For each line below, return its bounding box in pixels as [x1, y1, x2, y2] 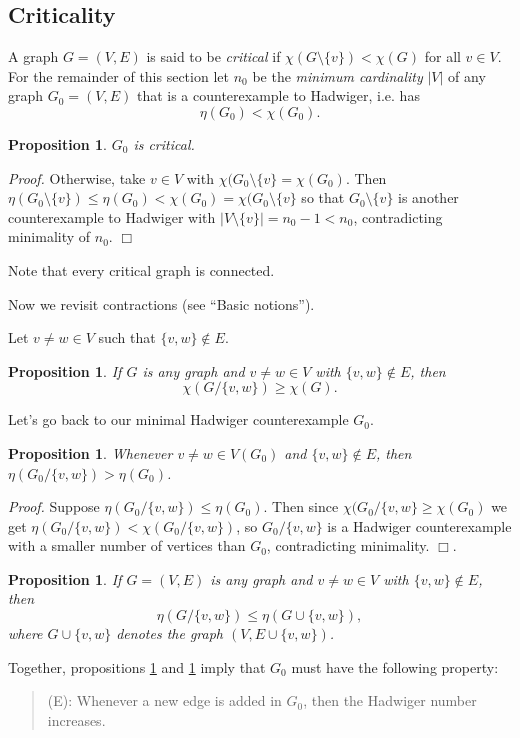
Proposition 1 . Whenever [8, 442, 173, 463]
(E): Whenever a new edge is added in [47, 690, 282, 711]
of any [448, 65, 486, 86]
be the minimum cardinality [252, 65, 423, 86]
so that [301, 187, 345, 208]
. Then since [263, 496, 339, 517]
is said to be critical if [146, 46, 281, 67]
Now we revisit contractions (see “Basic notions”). [8, 293, 315, 314]
